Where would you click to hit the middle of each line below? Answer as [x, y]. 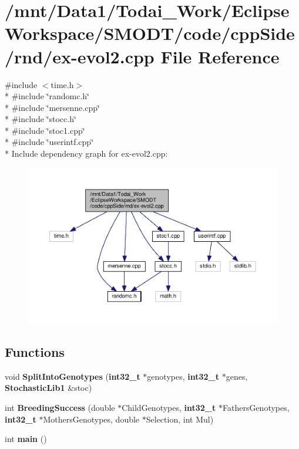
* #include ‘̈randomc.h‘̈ [47, 96]
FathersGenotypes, [256, 407]
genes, [237, 376]
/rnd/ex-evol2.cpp [80, 56]
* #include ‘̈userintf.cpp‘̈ [49, 142]
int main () [26, 439]
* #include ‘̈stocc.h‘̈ [41, 119]
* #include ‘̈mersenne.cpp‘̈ [52, 107]
